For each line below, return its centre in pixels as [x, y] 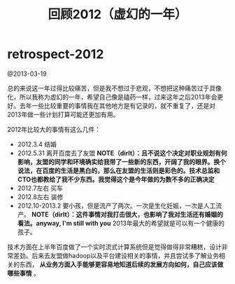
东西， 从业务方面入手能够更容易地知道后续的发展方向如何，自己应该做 [121, 264]
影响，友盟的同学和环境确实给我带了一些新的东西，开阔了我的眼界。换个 [121, 161]
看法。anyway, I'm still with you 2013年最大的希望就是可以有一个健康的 [121, 223]
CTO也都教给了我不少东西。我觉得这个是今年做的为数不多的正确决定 [116, 179]
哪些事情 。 [23, 273]
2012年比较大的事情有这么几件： [54, 129]
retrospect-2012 [56, 54]
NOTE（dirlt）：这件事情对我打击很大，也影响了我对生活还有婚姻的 [127, 214]
